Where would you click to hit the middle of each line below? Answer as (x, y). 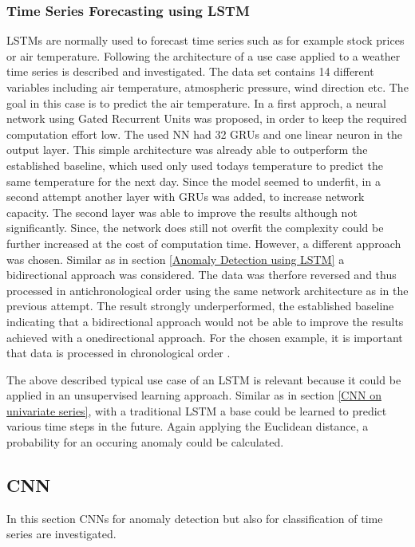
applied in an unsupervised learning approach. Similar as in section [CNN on (194, 395)
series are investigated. (61, 534)
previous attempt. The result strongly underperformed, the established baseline (200, 306)
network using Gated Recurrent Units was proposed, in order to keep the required (207, 118)
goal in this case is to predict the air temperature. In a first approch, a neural (196, 102)
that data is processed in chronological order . (119, 353)
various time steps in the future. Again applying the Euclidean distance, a (188, 426)
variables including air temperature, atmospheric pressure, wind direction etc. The (207, 87)
